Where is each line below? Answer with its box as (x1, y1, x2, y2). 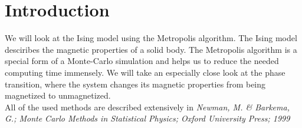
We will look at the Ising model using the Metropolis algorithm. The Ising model (5, 32, 297, 44)
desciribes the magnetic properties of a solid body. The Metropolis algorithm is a (5, 43, 297, 55)
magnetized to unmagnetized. (5, 89, 111, 102)
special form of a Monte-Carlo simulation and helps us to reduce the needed (5, 55, 279, 67)
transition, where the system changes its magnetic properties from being (5, 78, 266, 90)
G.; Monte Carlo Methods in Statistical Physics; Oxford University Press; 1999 (5, 112, 290, 124)
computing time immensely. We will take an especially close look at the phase (5, 66, 285, 78)
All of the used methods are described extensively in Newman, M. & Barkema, (5, 100, 290, 113)
